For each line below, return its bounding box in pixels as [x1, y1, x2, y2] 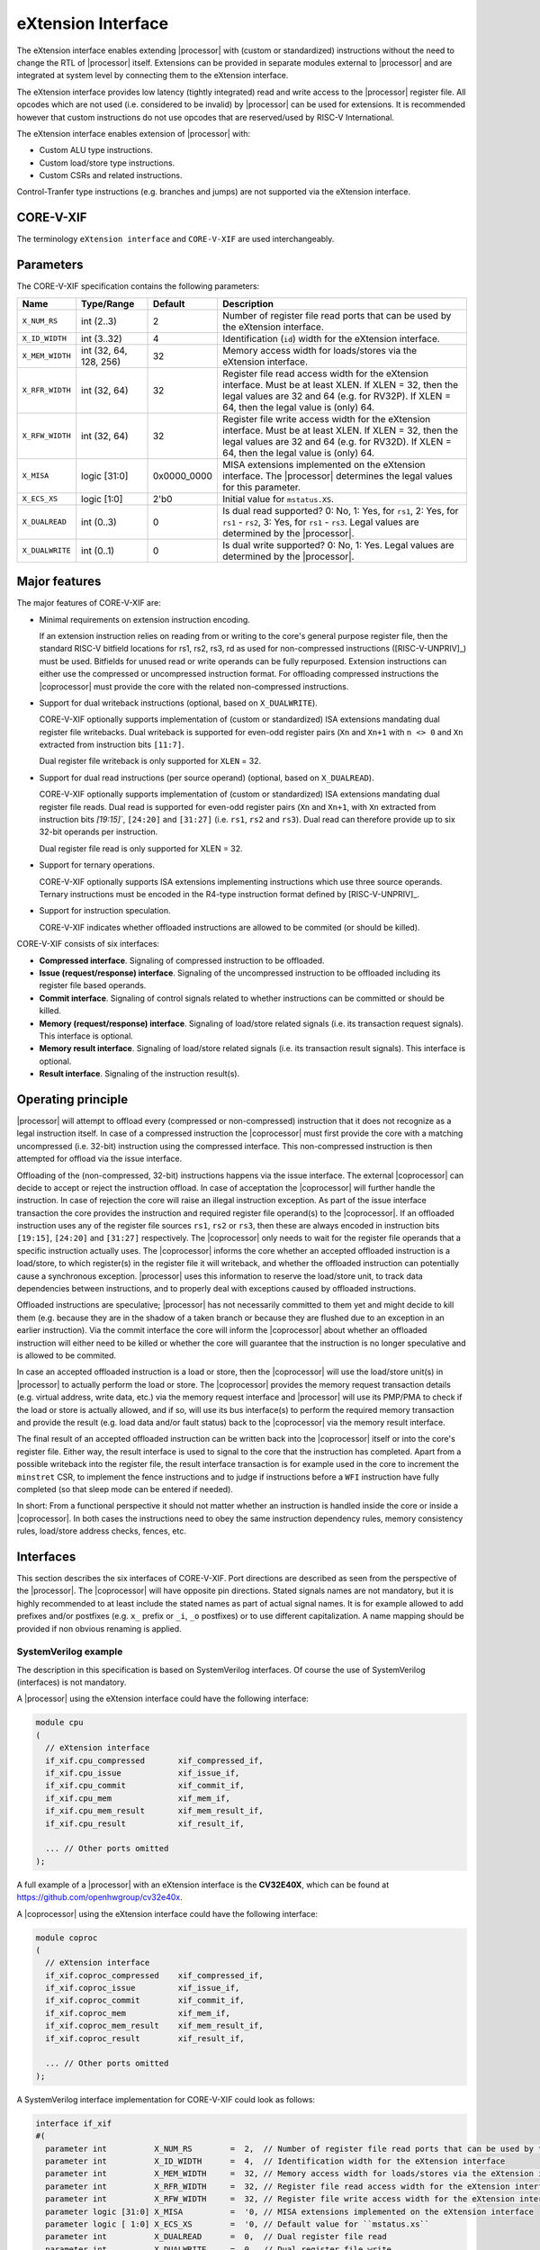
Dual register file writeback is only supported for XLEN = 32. [39, 756, 261, 767]
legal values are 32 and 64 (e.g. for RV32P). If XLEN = [221, 390, 452, 402]
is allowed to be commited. [16, 1350, 117, 1361]
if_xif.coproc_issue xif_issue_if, [45, 1983, 240, 1993]
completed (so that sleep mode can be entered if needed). [16, 1483, 234, 1494]
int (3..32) [81, 332, 122, 345]
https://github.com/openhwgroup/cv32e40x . [16, 1892, 184, 1903]
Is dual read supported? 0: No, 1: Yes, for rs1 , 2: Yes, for [221, 504, 459, 517]
